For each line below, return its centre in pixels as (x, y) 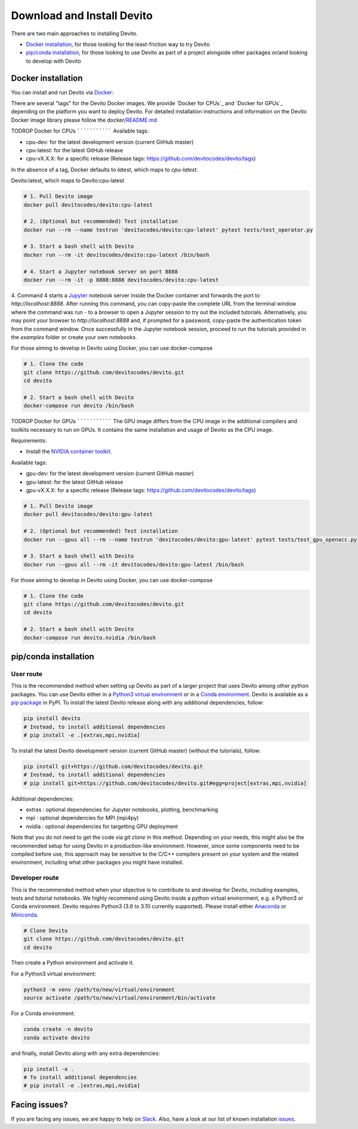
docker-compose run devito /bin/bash (79, 406)
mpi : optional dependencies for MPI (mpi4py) (82, 818)
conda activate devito (57, 1038)
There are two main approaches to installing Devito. (75, 33)
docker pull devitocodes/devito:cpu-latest (88, 205)
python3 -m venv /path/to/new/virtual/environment (99, 989)
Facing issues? (39, 1105)
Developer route (35, 878)
